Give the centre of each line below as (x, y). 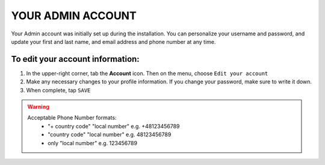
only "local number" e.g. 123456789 (93, 143)
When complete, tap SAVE (58, 90)
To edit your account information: (75, 59)
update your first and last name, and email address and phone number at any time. (113, 41)
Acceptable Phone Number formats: (72, 118)
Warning (38, 107)
